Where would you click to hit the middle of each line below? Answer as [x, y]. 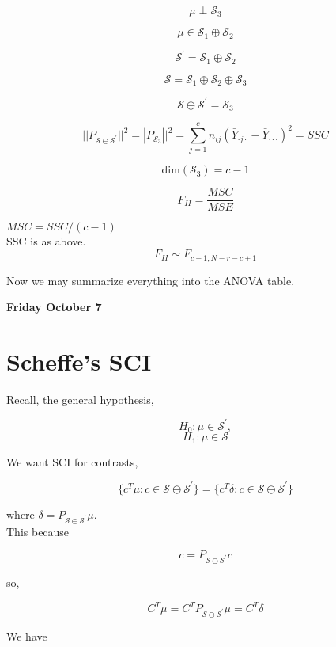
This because [38, 531]
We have [27, 636]
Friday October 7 [54, 307]
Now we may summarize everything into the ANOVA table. [151, 280]
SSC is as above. [46, 241]
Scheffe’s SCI [79, 361]
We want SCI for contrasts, [72, 461]
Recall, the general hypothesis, [80, 399]
